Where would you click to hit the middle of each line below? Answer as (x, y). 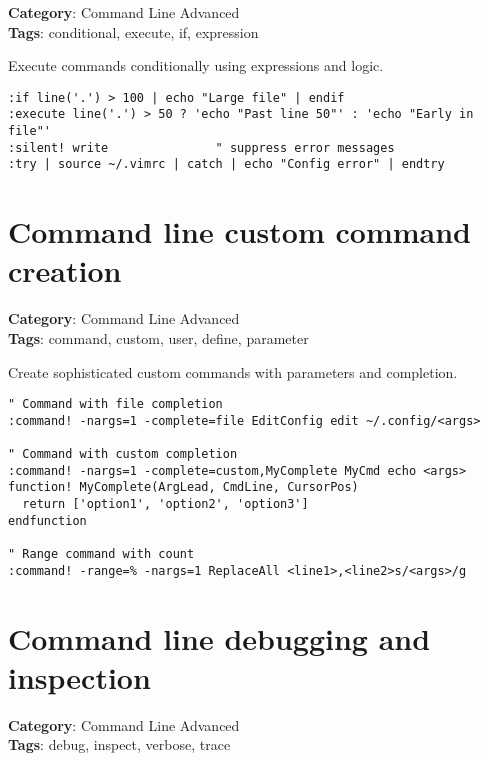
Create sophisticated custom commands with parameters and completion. (233, 371)
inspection (79, 676)
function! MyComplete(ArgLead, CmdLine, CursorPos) (183, 487)
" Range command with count (101, 554)
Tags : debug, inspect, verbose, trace (119, 744)
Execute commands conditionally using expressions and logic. (196, 65)
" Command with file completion (115, 404)
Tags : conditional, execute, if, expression (133, 31)
